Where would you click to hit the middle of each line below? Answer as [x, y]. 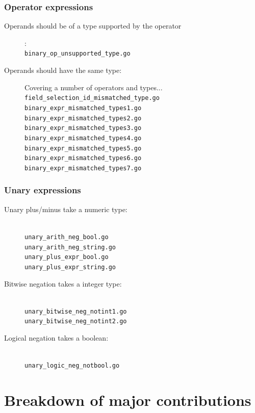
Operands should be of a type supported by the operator [93, 26]
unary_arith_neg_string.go [70, 247]
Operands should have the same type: [63, 70]
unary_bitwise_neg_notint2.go [76, 321]
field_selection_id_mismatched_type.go [92, 98]
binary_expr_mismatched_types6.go [83, 158]
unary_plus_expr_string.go [70, 267]
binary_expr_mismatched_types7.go [83, 168]
